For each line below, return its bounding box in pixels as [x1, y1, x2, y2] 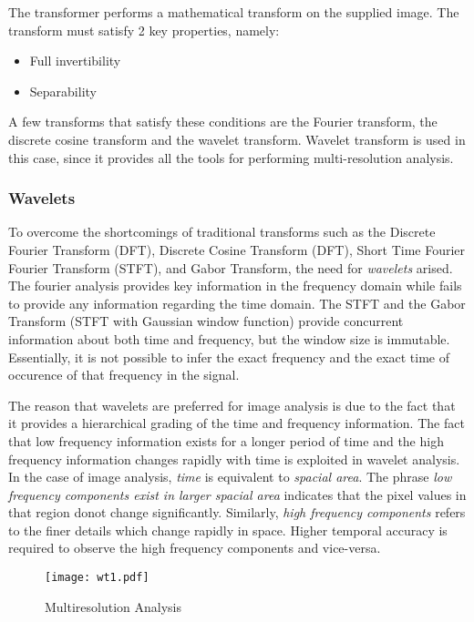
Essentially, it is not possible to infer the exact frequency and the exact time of [8, 347, 450, 366]
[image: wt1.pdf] [45, 571, 149, 585]
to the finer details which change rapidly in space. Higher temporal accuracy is [8, 520, 448, 539]
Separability [29, 81, 97, 100]
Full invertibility [29, 51, 121, 70]
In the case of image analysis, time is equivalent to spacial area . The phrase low [8, 467, 452, 486]
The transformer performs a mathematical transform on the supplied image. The [8, 3, 459, 21]
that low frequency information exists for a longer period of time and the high [8, 431, 444, 450]
